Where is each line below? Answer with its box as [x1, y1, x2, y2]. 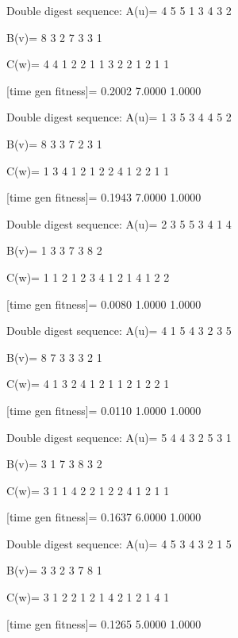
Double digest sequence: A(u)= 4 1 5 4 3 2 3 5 [6, 322, 232, 339]
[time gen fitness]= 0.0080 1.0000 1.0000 [6, 295, 202, 312]
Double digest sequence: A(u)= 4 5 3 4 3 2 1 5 [6, 535, 232, 552]
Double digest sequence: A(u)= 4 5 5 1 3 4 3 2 [6, 2, 232, 18]
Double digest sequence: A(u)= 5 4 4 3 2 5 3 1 [6, 429, 232, 445]
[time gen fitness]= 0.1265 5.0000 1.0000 [6, 615, 202, 632]
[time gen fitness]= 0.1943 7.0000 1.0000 [6, 189, 202, 206]
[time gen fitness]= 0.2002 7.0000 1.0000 [6, 82, 202, 98]
